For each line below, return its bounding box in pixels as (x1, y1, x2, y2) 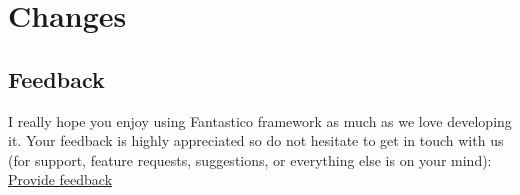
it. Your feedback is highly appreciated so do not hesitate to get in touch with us (8, 130, 504, 151)
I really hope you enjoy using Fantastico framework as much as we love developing (8, 110, 512, 131)
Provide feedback (8, 169, 113, 190)
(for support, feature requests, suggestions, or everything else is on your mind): (8, 149, 492, 170)
